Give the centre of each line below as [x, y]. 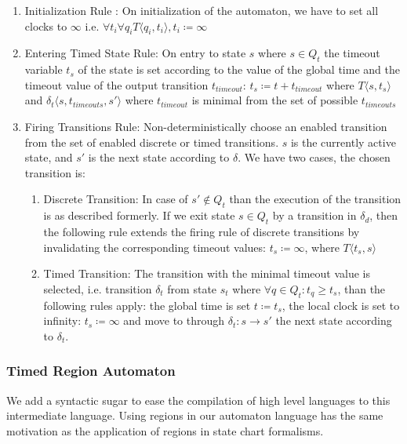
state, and [49, 157]
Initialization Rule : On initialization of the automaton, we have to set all [202, 10]
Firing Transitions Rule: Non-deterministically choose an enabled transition [206, 126]
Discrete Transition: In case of [116, 199]
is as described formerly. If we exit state [139, 215]
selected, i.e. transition [98, 288]
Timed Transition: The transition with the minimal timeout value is [207, 273]
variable [44, 69]
